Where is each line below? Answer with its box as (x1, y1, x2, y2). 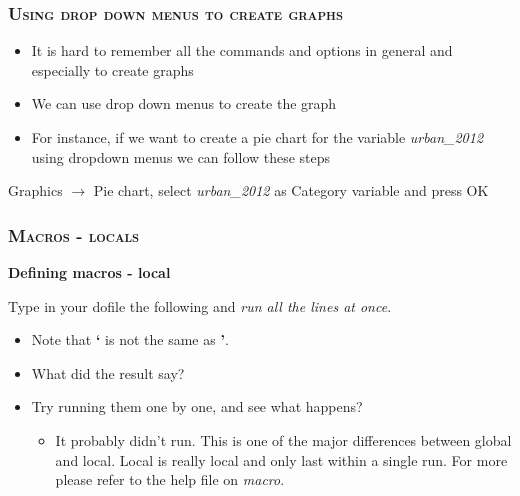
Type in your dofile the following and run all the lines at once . (8, 295, 392, 316)
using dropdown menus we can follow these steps (31, 146, 331, 167)
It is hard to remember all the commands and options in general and (31, 40, 453, 61)
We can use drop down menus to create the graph (31, 93, 337, 114)
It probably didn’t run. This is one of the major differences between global (55, 429, 512, 450)
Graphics (8, 180, 63, 201)
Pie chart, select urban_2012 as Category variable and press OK (93, 180, 489, 201)
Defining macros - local (8, 262, 171, 282)
